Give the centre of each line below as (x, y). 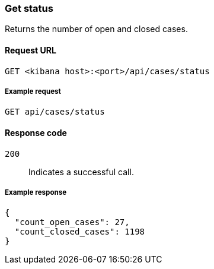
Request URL (31, 50)
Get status (29, 8)
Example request (33, 91)
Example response (36, 192)
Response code (36, 132)
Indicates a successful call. (81, 172)
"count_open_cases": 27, (72, 222)
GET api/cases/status (55, 112)
